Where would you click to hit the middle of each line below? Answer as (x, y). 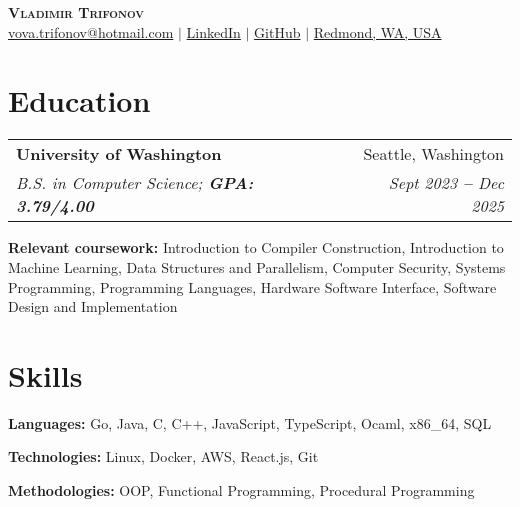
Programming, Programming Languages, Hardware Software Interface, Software (252, 286)
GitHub (277, 31)
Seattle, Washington (433, 154)
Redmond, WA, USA (377, 31)
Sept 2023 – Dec (446, 183)
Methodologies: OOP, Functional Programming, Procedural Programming (241, 490)
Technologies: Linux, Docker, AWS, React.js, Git (163, 456)
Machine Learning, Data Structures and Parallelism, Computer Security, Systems (257, 266)
